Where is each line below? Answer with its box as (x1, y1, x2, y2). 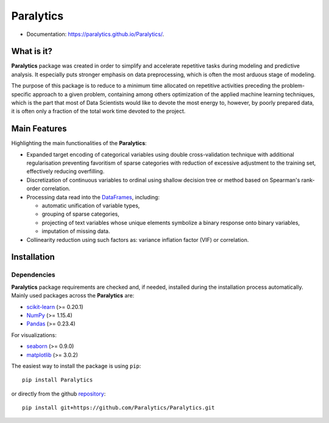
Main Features (11, 124, 67, 134)
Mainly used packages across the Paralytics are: (11, 292, 135, 299)
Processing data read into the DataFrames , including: (26, 193, 160, 201)
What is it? (11, 46, 53, 57)
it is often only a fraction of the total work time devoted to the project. (11, 107, 186, 115)
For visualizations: (11, 331, 57, 338)
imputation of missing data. (41, 227, 110, 235)
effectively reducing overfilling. (26, 168, 105, 175)
